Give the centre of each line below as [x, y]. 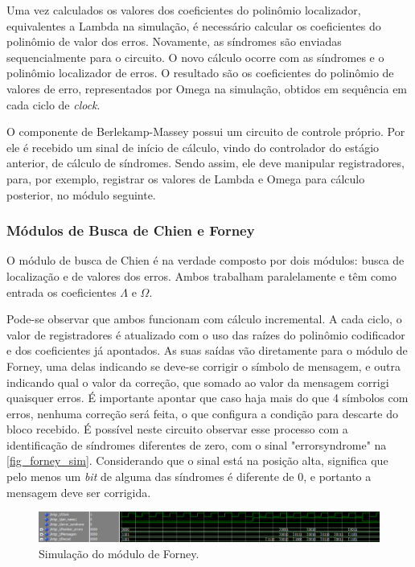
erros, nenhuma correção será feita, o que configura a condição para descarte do [203, 413]
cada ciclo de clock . [53, 104]
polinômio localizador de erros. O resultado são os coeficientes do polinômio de [200, 73]
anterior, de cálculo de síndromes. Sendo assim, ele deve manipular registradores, [205, 163]
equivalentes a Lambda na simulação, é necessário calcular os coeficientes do [194, 25]
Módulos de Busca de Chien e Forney [131, 230]
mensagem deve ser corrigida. [79, 492]
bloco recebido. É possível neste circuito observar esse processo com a [177, 429]
